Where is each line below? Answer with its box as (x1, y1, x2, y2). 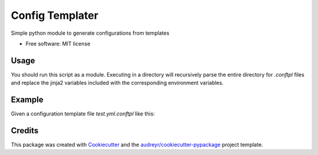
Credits (11, 126, 39, 136)
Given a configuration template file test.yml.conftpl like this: (11, 110, 155, 117)
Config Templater (11, 9, 98, 22)
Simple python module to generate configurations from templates (11, 29, 170, 37)
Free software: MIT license (25, 40, 91, 47)
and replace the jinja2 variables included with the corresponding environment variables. (11, 80, 224, 87)
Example (11, 95, 44, 105)
